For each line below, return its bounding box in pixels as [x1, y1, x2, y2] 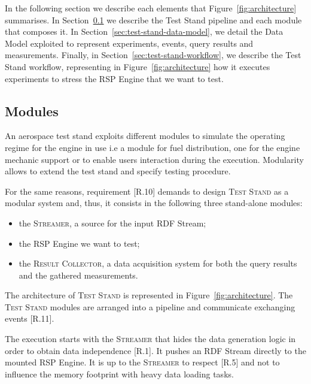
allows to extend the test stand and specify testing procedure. [5, 165, 231, 177]
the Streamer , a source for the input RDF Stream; [19, 216, 206, 229]
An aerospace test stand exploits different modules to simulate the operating [5, 129, 285, 142]
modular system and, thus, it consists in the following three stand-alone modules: [5, 196, 303, 209]
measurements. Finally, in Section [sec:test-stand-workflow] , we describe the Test [5, 49, 301, 61]
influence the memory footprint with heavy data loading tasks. [5, 367, 234, 380]
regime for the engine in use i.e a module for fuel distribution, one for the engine [5, 141, 300, 153]
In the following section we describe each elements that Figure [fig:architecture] [5, 2, 297, 14]
